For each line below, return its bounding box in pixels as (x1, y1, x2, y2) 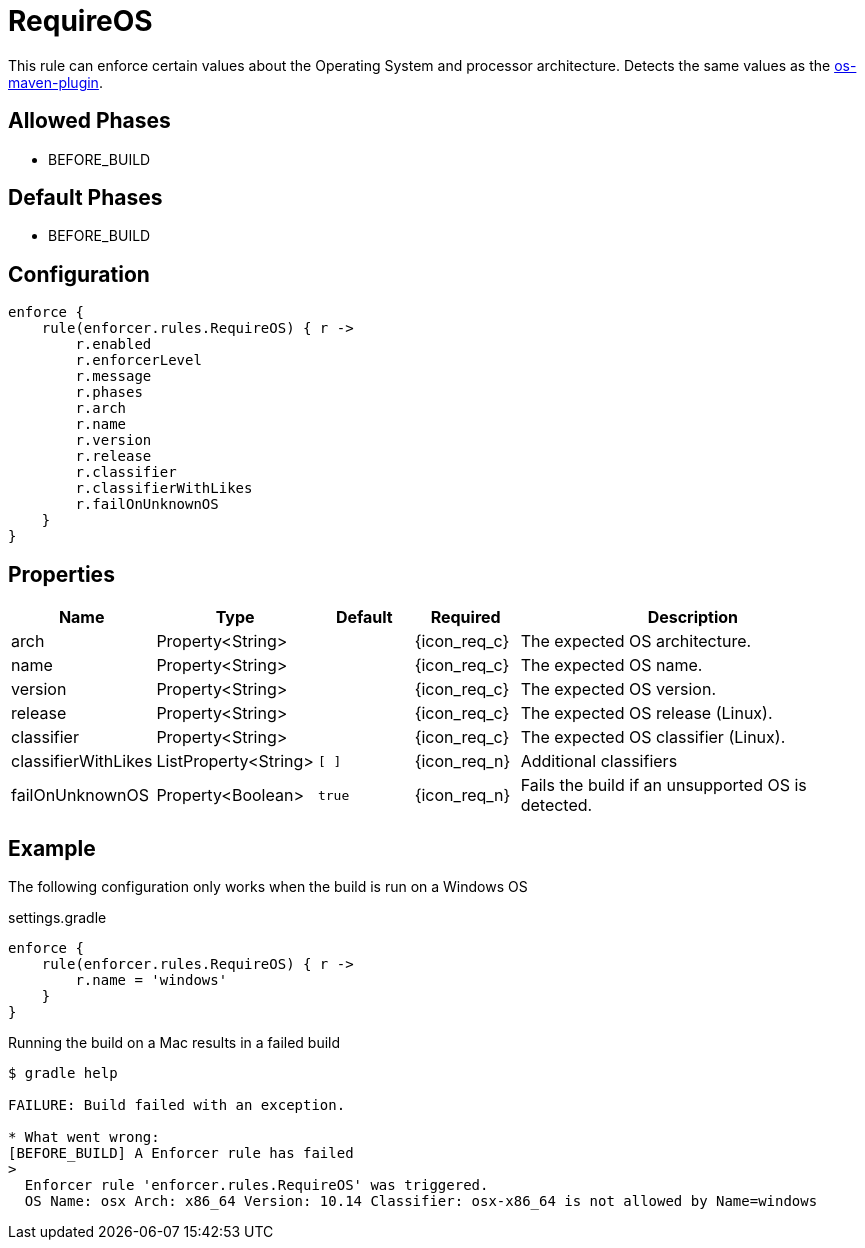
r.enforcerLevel (75, 352, 202, 369)
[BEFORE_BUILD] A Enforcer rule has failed (8, 1144, 354, 1161)
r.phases (75, 384, 143, 401)
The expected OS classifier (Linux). (520, 727, 786, 748)
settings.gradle (8, 908, 107, 926)
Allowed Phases (8, 108, 171, 134)
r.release (75, 448, 152, 465)
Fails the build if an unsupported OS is (520, 775, 807, 796)
